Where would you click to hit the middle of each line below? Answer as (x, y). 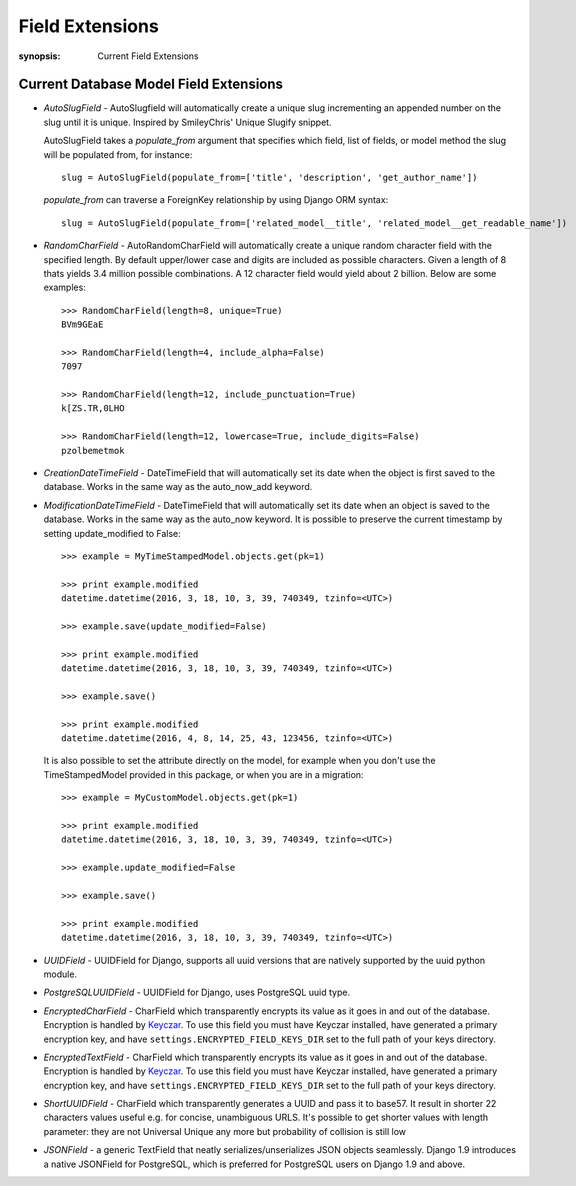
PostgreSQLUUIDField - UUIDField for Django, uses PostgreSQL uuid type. (196, 992)
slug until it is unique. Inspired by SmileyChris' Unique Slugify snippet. (187, 122)
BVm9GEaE (82, 324)
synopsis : (39, 56)
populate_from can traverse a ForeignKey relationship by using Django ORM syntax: (216, 200)
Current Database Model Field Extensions (151, 84)
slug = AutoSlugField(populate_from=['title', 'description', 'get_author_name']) (269, 178)
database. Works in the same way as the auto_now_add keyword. (178, 487)
